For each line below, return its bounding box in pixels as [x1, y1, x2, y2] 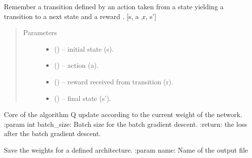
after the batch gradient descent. [4, 128, 101, 138]
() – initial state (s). [54, 43, 114, 54]
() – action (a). [54, 60, 99, 70]
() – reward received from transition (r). [54, 76, 174, 86]
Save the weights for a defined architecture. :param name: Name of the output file [4, 144, 248, 155]
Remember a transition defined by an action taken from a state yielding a [4, 1, 224, 11]
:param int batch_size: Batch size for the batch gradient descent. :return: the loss [4, 118, 247, 129]
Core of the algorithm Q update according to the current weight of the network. [4, 109, 242, 119]
